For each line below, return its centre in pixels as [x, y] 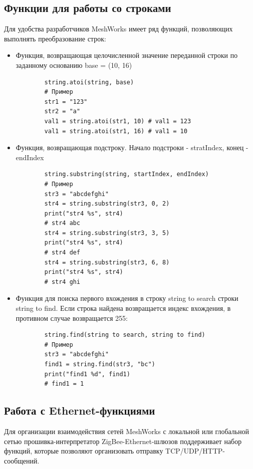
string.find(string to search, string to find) [125, 335]
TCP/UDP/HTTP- [195, 451]
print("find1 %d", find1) [87, 374]
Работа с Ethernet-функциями [80, 410]
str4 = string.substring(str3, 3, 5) [107, 233]
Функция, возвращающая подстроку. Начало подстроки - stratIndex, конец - [132, 147]
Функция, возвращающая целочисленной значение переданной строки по [126, 55]
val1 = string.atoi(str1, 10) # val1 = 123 [118, 121]
